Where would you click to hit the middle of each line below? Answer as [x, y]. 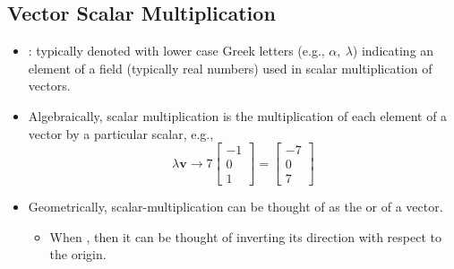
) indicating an [393, 51]
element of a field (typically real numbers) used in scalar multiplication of [230, 68]
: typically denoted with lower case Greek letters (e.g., [176, 51]
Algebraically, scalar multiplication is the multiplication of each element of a [238, 115]
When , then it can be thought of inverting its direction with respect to [245, 236]
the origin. [78, 254]
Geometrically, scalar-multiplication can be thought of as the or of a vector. [236, 207]
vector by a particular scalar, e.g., [121, 133]
